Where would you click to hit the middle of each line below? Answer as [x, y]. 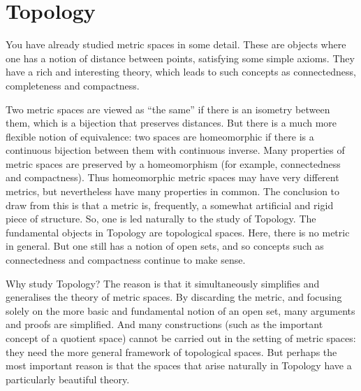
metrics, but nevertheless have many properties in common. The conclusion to [173, 191]
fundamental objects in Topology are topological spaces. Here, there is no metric [178, 232]
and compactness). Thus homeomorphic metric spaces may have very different [172, 177]
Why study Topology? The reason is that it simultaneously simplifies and [163, 283]
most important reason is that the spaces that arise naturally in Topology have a [179, 365]
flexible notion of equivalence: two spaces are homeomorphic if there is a [160, 136]
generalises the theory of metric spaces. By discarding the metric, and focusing [174, 297]
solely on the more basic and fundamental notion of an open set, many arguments [180, 310]
